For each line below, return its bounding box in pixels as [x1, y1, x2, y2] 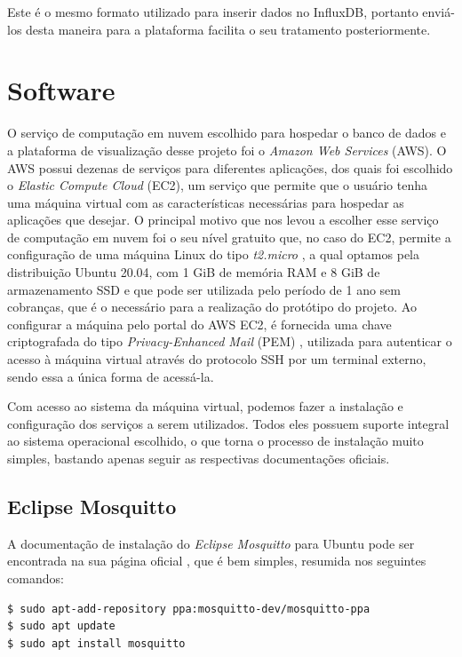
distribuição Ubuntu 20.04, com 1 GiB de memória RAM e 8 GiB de [7, 263, 380, 281]
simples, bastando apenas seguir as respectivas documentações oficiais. [7, 449, 390, 467]
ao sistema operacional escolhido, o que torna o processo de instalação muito [7, 431, 424, 450]
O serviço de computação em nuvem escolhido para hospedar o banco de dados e [7, 123, 446, 142]
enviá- [422, 3, 455, 20]
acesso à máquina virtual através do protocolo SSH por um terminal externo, [7, 350, 426, 368]
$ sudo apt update [7, 620, 115, 633]
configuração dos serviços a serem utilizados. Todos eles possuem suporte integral [7, 414, 450, 432]
